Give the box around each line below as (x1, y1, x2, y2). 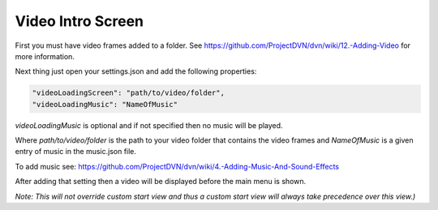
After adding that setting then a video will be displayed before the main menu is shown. (15, 177, 307, 186)
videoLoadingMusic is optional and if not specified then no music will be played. (15, 120, 283, 130)
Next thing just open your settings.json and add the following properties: (15, 66, 257, 76)
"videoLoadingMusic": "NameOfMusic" (32, 100, 178, 109)
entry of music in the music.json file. (15, 147, 137, 156)
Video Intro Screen (15, 12, 144, 30)
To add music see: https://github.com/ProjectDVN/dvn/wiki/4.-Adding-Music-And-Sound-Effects (15, 161, 340, 171)
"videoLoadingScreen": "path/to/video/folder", (32, 88, 225, 97)
